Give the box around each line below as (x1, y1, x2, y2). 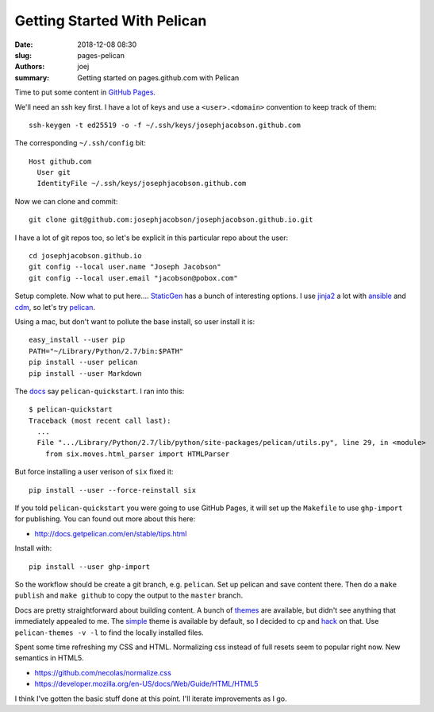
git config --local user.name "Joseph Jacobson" (29, 262, 221, 272)
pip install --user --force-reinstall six (29, 486, 197, 494)
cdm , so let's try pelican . (14, 302, 95, 311)
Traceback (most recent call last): (29, 416, 171, 425)
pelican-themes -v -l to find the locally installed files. (14, 628, 204, 637)
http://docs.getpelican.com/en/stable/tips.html (34, 528, 187, 538)
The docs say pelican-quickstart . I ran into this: (14, 386, 185, 396)
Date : (14, 40, 33, 49)
